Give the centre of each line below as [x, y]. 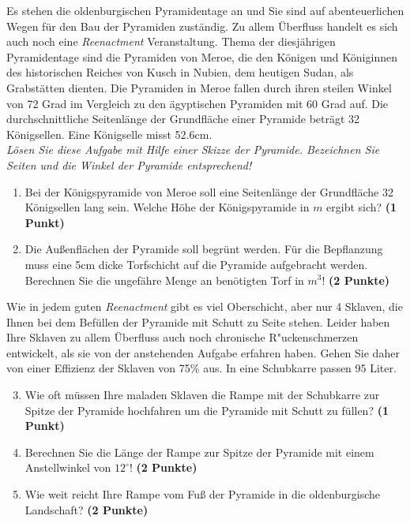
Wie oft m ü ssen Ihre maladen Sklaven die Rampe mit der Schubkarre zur [202, 395]
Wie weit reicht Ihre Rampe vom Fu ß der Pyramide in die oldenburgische [203, 494]
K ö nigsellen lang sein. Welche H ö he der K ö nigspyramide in [167, 207]
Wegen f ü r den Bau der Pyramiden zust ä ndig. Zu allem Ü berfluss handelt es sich [202, 26]
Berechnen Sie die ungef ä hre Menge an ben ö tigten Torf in [164, 280]
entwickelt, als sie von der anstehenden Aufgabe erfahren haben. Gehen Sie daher [203, 352]
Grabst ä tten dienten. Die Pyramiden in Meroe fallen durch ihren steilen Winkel [199, 87]
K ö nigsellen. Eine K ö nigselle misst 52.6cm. [109, 134]
